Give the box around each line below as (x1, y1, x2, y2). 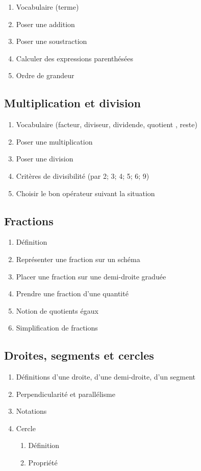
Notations (16, 406, 47, 416)
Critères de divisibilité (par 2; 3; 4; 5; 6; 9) (16, 170, 149, 181)
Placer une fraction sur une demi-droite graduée (16, 271, 166, 281)
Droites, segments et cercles (4, 347, 154, 363)
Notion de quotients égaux (16, 305, 98, 316)
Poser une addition (16, 18, 75, 29)
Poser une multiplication (16, 136, 93, 147)
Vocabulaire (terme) (16, 2, 79, 12)
